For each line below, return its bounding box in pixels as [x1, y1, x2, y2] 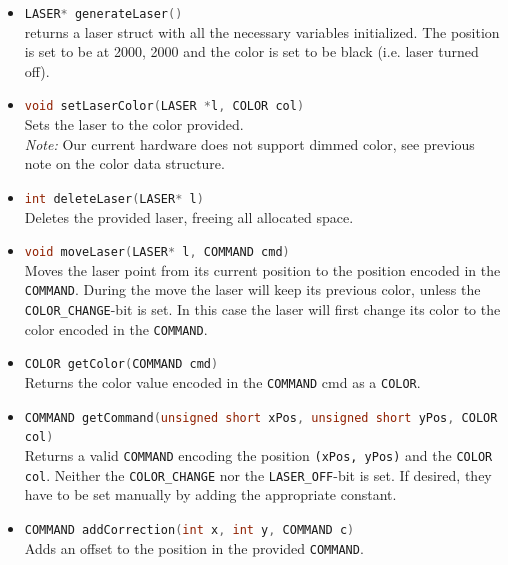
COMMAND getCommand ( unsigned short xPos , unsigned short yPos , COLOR [24, 410, 498, 425]
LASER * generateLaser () [24, 7, 183, 21]
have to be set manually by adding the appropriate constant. [24, 484, 397, 505]
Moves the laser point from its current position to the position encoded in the [24, 259, 501, 280]
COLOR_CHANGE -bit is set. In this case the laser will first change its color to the [24, 299, 501, 320]
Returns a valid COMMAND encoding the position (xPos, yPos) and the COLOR [24, 444, 493, 465]
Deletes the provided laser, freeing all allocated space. [24, 206, 354, 227]
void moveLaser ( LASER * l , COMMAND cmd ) [24, 245, 290, 260]
